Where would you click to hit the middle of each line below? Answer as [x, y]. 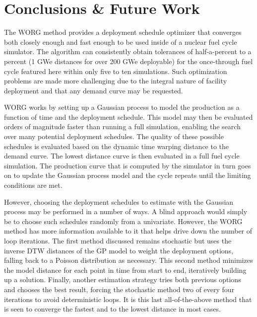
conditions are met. [33, 185]
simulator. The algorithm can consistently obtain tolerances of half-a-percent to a [128, 51]
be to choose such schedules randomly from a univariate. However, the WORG [123, 221]
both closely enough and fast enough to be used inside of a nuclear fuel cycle [121, 41]
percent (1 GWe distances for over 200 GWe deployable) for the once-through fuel [128, 61]
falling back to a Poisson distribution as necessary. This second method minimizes [128, 260]
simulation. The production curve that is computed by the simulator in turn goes [128, 165]
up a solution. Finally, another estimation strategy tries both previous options [123, 279]
